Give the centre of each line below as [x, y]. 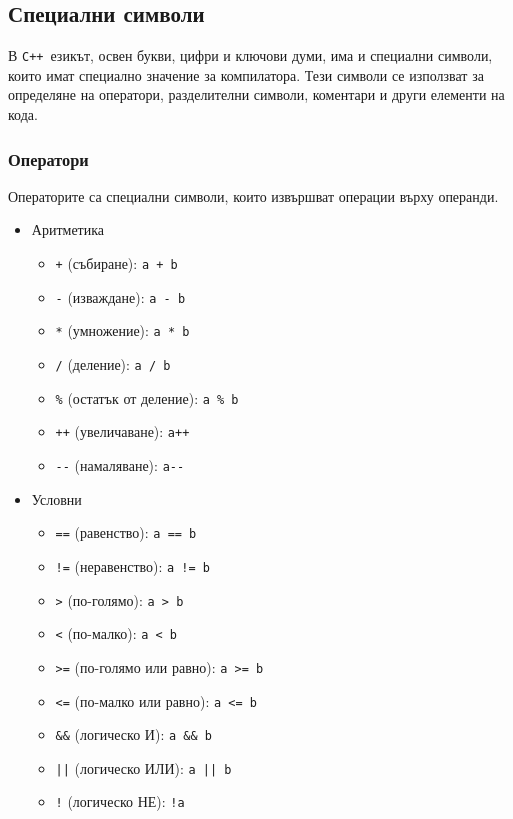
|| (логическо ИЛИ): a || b [143, 767]
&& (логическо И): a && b [133, 734]
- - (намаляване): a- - [120, 464]
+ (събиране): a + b [116, 263]
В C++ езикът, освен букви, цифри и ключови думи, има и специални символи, [250, 55]
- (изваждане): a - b [120, 296]
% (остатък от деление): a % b [147, 397]
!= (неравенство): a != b [132, 565]
